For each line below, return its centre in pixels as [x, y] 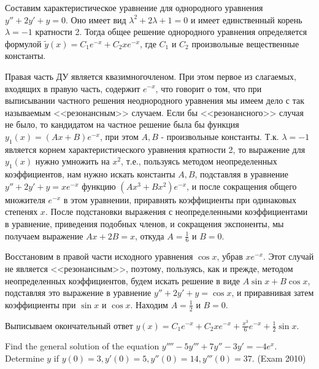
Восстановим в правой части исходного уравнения [99, 256]
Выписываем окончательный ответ [69, 325]
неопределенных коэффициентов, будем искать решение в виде [123, 280]
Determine [25, 358]
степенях [21, 212]
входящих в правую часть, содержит [73, 88]
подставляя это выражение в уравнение [78, 293]
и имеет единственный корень [246, 19]
